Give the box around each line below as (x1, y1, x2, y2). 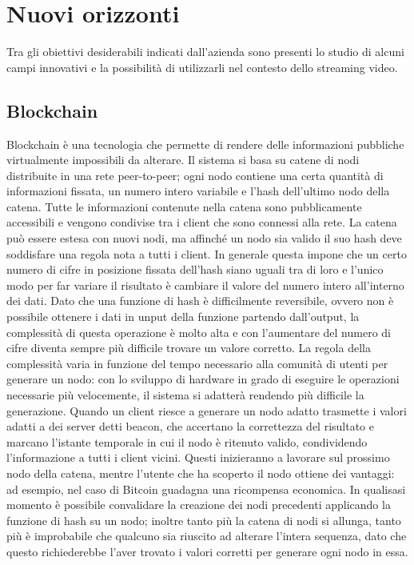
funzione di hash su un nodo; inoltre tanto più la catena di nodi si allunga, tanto (6, 511, 401, 528)
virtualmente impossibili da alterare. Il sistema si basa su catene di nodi (6, 151, 360, 168)
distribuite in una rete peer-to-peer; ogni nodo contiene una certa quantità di (6, 166, 384, 183)
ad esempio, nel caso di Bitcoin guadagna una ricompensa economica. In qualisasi (6, 480, 406, 497)
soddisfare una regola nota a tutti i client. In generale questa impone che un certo (6, 245, 407, 262)
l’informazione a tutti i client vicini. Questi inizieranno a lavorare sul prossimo (6, 449, 390, 466)
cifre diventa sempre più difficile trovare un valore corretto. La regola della (6, 339, 371, 356)
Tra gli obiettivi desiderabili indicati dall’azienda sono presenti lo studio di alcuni (6, 43, 404, 60)
